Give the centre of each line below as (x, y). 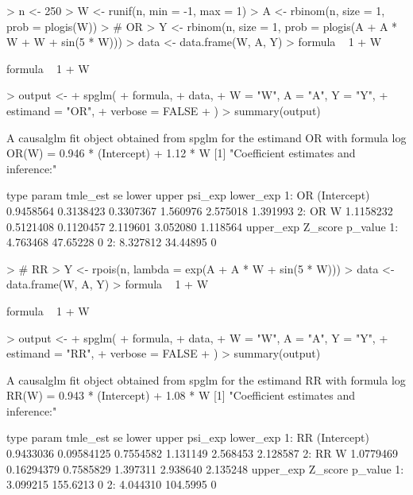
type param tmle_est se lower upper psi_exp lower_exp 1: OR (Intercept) (188, 195)
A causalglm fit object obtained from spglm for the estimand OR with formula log (206, 137)
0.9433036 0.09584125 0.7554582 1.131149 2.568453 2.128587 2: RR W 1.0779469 (203, 453)
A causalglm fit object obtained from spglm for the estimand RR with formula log (206, 379)
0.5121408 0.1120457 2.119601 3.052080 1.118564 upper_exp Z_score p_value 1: (203, 226)
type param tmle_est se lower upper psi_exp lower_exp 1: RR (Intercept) (188, 437)
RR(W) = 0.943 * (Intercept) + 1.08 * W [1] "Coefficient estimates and (181, 395)
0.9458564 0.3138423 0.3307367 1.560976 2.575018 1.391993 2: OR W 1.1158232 (200, 210)
